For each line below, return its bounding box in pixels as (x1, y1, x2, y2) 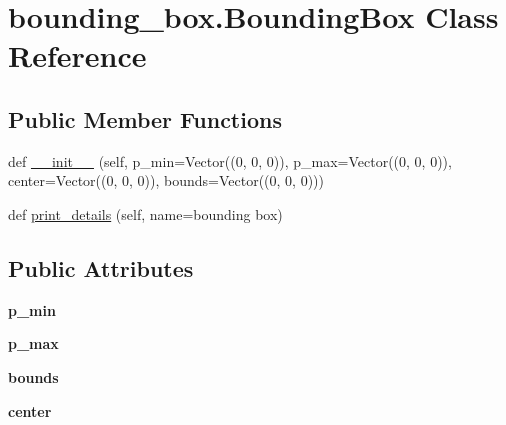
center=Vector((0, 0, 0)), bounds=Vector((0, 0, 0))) (8, 170, 324, 191)
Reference (8, 35, 147, 76)
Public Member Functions (8, 103, 282, 134)
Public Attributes (8, 252, 194, 283)
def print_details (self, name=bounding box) (8, 203, 283, 224)
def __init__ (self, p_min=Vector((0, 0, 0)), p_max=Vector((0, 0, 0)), (8, 150, 452, 171)
